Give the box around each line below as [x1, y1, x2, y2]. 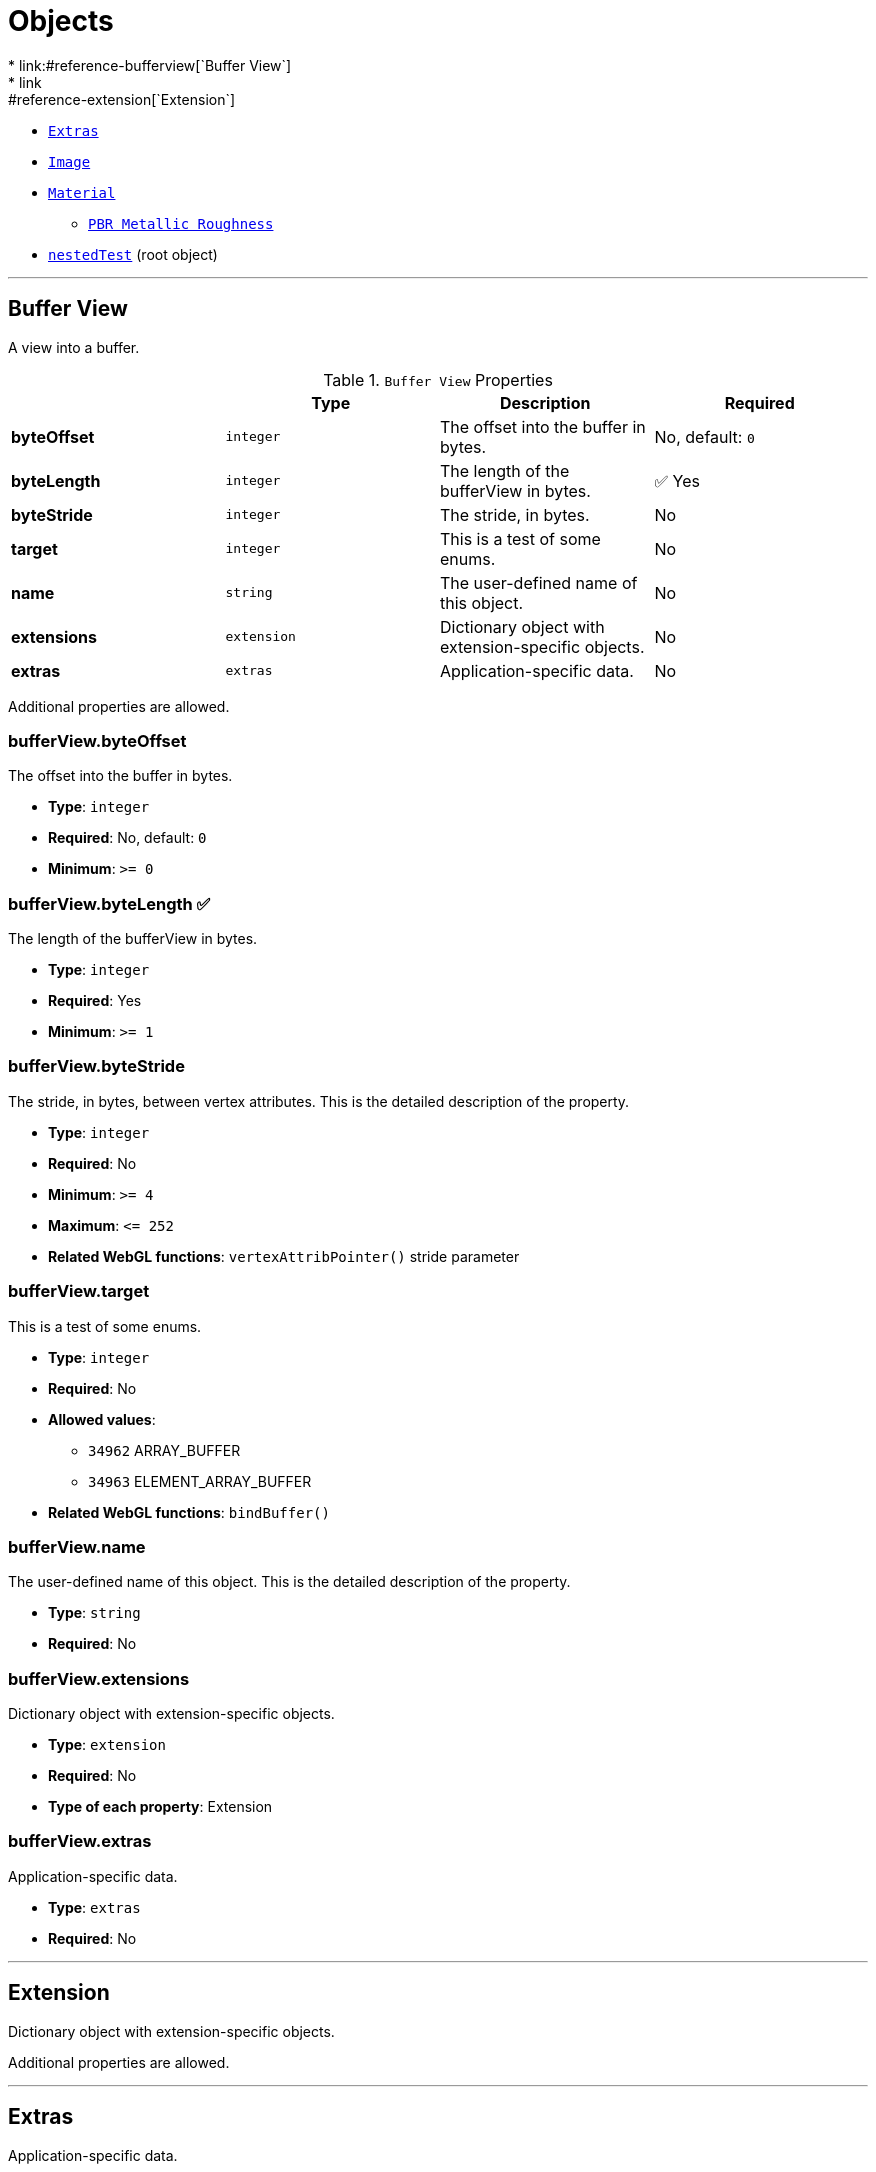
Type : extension [48, 1736, 166, 1754]
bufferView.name [8, 1536, 146, 1557]
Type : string [48, 1604, 141, 1622]
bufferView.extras [8, 1831, 152, 1852]
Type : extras [48, 1898, 141, 1916]
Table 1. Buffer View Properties [323, 369, 553, 390]
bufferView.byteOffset [8, 730, 187, 751]
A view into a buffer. [8, 338, 140, 356]
